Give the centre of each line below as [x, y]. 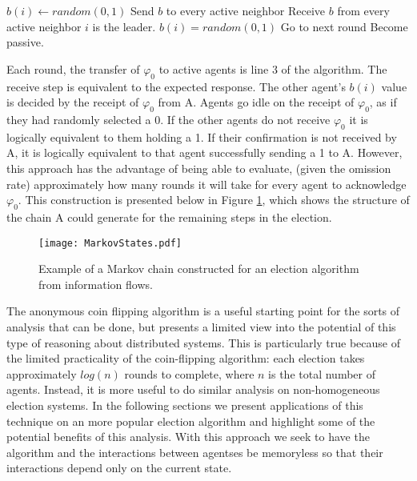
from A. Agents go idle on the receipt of [256, 102]
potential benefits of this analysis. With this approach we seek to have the [188, 437]
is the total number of [322, 373]
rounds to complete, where [189, 373]
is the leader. [124, 26]
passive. [25, 42]
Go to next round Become [344, 26]
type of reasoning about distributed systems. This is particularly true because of [203, 342]
